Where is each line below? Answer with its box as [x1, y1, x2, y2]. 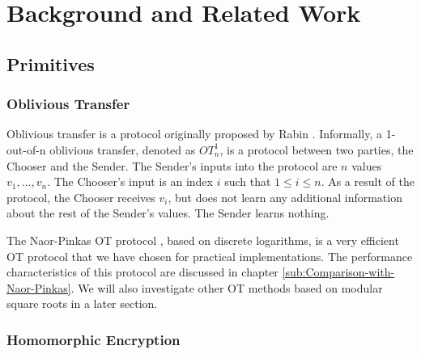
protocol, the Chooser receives [6, 188, 155, 205]
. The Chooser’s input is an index [47, 173, 213, 190]
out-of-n [6, 141, 46, 158]
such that [224, 173, 271, 190]
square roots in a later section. [6, 295, 158, 312]
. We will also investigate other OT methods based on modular [70, 279, 383, 296]
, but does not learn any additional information [168, 188, 402, 205]
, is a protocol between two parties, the [219, 141, 414, 158]
